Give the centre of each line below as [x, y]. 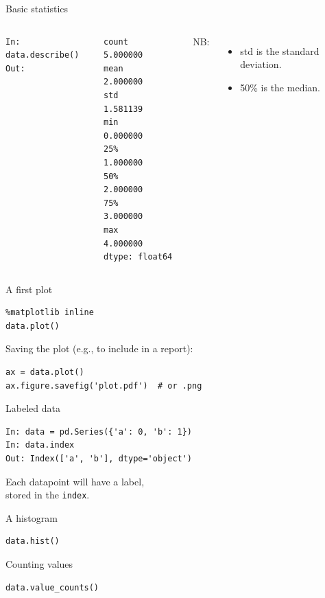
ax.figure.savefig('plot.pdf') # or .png [104, 386]
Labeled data [33, 408]
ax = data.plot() [45, 372]
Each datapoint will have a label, [75, 481]
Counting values [39, 564]
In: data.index [40, 445]
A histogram [32, 517]
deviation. [261, 64]
